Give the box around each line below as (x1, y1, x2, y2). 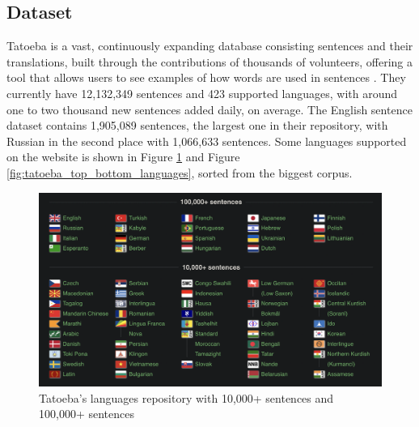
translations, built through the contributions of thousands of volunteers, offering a (6, 53, 413, 70)
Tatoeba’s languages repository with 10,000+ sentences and (39, 389, 334, 406)
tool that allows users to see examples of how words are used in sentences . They (6, 69, 406, 86)
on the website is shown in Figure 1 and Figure (6, 148, 240, 165)
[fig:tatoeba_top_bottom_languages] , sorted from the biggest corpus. (6, 164, 353, 181)
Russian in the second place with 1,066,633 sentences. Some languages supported (6, 132, 407, 149)
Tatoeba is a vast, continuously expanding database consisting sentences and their (6, 37, 413, 54)
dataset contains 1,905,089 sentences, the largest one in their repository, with (6, 117, 388, 134)
